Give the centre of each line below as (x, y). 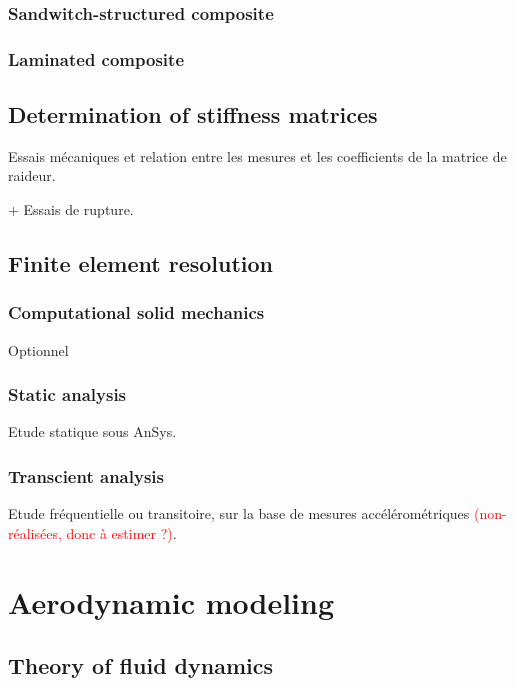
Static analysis (67, 394)
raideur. (32, 175)
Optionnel (38, 349)
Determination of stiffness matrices (193, 114)
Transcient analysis (86, 476)
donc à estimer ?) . (121, 532)
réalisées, (35, 532)
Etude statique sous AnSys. (92, 431)
